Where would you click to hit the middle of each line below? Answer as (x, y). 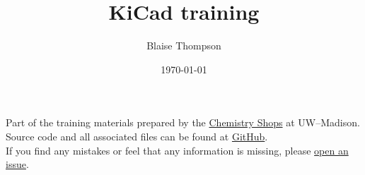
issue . (17, 164)
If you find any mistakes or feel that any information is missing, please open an (177, 150)
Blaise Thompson (184, 46)
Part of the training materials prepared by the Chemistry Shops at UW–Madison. (183, 122)
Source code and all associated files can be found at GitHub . (137, 136)
